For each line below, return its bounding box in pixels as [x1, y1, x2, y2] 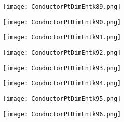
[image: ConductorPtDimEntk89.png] [3, 3, 121, 10]
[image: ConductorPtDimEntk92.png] [3, 49, 121, 56]
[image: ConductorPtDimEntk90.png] [3, 18, 121, 26]
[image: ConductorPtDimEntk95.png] [3, 95, 121, 102]
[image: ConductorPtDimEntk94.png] [3, 80, 121, 87]
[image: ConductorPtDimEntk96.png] [3, 110, 121, 118]
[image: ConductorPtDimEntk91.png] [3, 34, 121, 41]
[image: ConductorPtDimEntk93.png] [3, 64, 121, 72]
